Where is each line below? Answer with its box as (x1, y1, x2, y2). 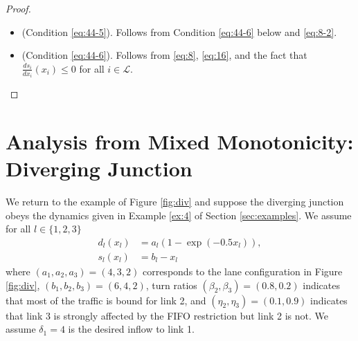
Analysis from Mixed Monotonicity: (6, 127, 354, 156)
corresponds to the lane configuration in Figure (142, 264, 343, 278)
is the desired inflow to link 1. (68, 322, 195, 336)
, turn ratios (145, 277, 197, 292)
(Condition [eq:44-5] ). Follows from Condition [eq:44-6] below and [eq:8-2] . (21, 24, 337, 39)
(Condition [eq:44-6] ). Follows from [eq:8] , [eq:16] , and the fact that (21, 48, 307, 62)
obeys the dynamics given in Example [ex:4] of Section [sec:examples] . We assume (6, 208, 352, 222)
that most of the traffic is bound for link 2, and (6, 293, 206, 307)
